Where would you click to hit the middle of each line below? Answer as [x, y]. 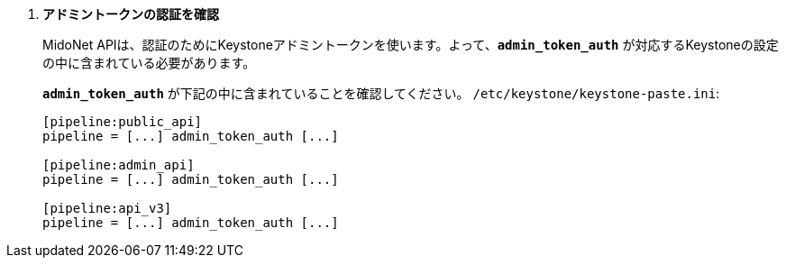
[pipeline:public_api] [123, 122]
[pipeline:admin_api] [119, 165]
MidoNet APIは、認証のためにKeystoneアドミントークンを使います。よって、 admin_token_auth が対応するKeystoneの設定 [411, 45]
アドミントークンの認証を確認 [131, 14]
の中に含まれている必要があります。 [149, 63]
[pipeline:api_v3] [107, 208]
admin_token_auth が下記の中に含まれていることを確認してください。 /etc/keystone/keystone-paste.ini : [381, 93]
